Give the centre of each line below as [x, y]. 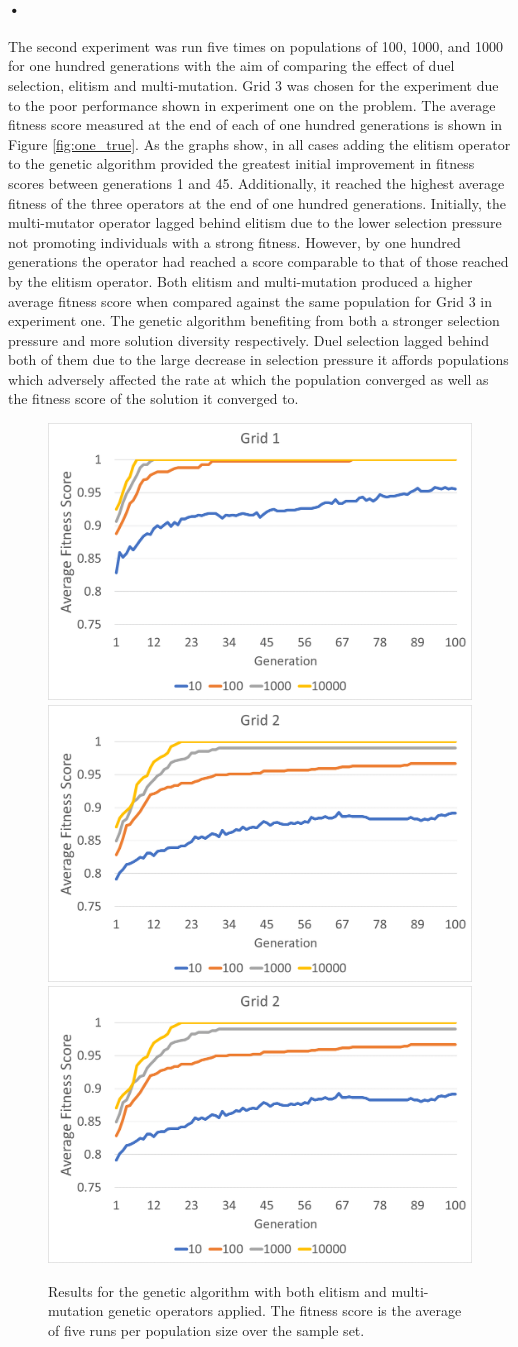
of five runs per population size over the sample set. [206, 1330]
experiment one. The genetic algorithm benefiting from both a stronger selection [254, 320]
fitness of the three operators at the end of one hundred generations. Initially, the [257, 202]
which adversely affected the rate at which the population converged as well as [248, 378]
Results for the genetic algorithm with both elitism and [217, 1290]
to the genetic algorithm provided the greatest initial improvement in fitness [241, 163]
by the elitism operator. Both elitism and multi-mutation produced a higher [240, 280]
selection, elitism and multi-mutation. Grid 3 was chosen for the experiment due [253, 84]
